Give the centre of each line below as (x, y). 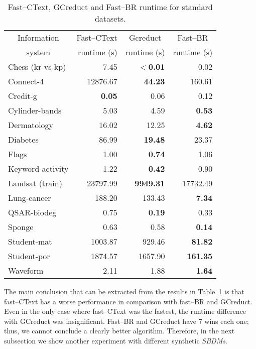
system (38, 52)
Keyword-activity (38, 168)
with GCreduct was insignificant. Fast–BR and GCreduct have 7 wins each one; (126, 321)
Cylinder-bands (35, 110)
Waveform (26, 270)
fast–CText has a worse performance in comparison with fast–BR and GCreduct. (128, 301)
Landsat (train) (35, 183)
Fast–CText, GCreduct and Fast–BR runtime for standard (110, 7)
